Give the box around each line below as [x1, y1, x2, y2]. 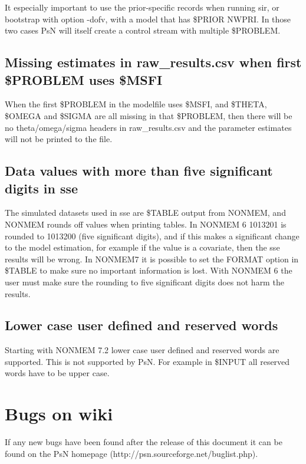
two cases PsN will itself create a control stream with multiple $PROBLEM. [5, 24, 281, 37]
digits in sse [5, 179, 78, 197]
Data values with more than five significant [5, 162, 273, 180]
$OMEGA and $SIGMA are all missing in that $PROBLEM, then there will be [5, 109, 292, 121]
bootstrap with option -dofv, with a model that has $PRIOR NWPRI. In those [5, 12, 291, 25]
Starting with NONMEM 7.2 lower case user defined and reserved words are [5, 344, 279, 356]
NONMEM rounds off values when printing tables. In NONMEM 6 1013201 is [5, 218, 287, 230]
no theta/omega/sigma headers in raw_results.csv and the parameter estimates [5, 121, 292, 133]
